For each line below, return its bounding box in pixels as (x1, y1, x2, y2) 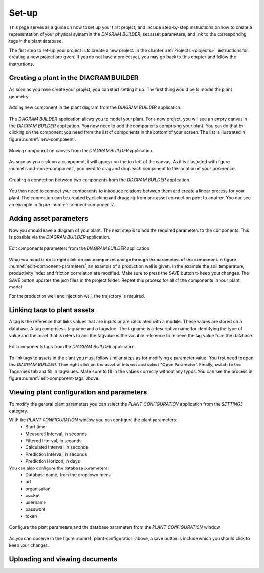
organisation (25, 486, 51, 492)
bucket (25, 493, 40, 498)
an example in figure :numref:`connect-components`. (9, 202, 116, 208)
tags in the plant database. (9, 38, 63, 44)
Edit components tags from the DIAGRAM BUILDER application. (9, 343, 136, 349)
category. (9, 408, 29, 414)
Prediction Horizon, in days (25, 458, 80, 464)
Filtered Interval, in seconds (25, 438, 82, 443)
